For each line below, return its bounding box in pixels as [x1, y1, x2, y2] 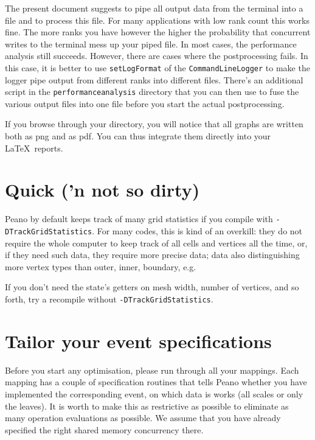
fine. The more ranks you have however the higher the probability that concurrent [5, 26, 311, 38]
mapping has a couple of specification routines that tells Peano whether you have [5, 375, 307, 388]
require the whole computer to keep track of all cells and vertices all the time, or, [5, 236, 308, 249]
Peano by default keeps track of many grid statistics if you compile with [5, 212, 273, 225]
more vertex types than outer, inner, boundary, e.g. [5, 260, 196, 273]
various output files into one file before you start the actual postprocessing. [5, 97, 285, 110]
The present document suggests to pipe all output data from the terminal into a [5, 2, 303, 14]
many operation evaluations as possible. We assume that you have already [5, 411, 281, 424]
